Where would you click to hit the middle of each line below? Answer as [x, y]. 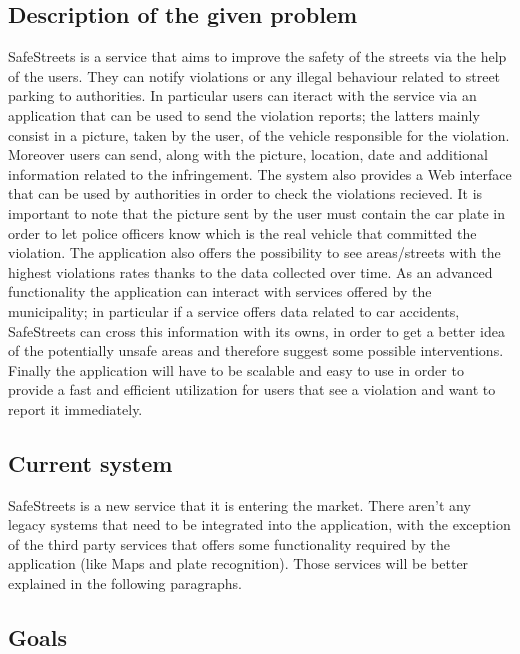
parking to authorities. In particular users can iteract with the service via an [242, 95]
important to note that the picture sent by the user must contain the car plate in [256, 212]
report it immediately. [75, 408]
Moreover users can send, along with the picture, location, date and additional [248, 154]
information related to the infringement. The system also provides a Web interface [260, 173]
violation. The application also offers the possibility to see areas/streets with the [254, 252]
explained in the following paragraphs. [125, 583]
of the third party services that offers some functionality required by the [229, 543]
